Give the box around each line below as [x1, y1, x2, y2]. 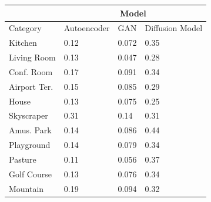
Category [9, 22, 42, 34]
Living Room [9, 51, 56, 63]
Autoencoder [63, 22, 110, 34]
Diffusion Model [145, 22, 203, 34]
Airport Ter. [9, 80, 53, 92]
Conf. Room [9, 65, 53, 78]
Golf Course [9, 167, 52, 180]
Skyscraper [9, 109, 48, 122]
